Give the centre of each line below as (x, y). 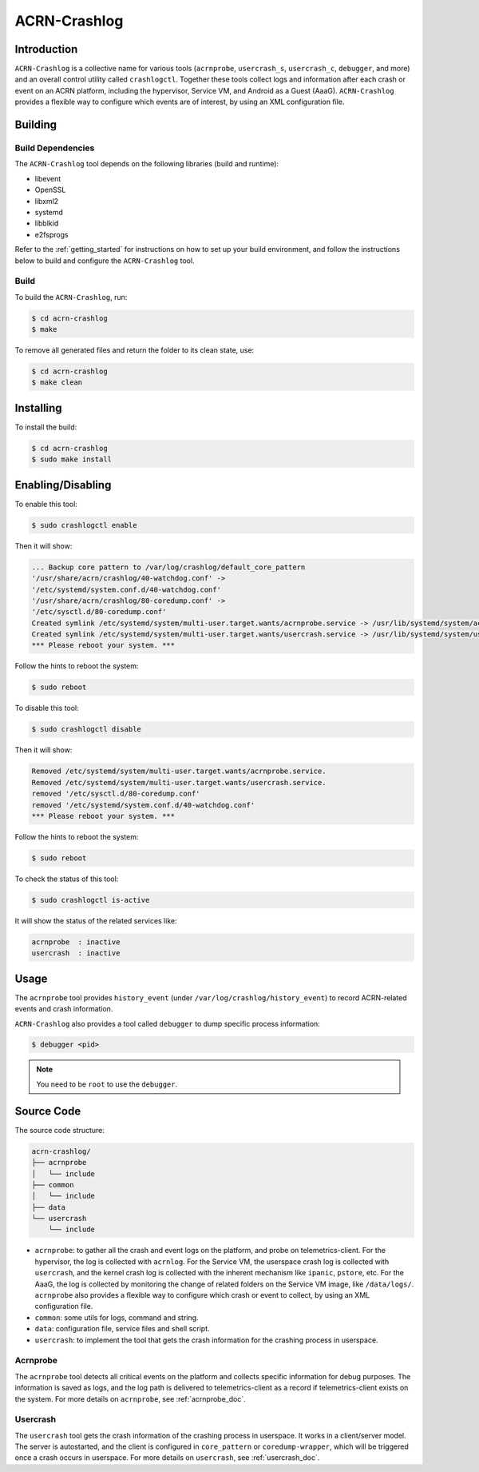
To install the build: (46, 427)
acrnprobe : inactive (76, 942)
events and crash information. (64, 1009)
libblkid (47, 223)
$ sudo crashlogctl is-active (91, 900)
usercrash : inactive (76, 953)
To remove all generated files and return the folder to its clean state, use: (135, 350)
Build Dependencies (55, 148)
